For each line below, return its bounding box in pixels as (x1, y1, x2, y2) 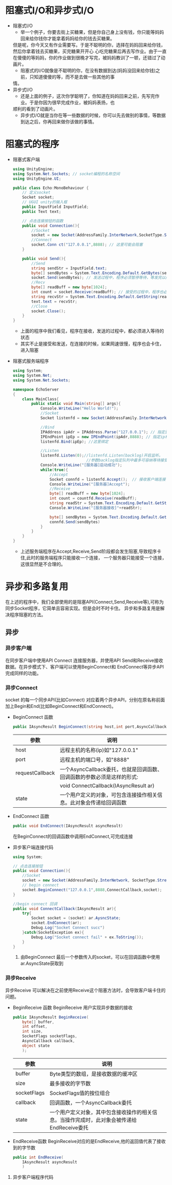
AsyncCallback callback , (22, 1039, 75, 1044)
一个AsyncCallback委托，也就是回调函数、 (59, 766, 163, 773)
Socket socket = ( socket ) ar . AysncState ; (31, 916, 121, 921)
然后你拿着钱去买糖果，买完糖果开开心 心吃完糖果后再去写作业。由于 (12, 48, 158, 54)
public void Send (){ (22, 256, 66, 261)
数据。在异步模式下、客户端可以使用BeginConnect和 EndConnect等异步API (5, 663, 164, 670)
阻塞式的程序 (5, 139, 60, 150)
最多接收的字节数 (49, 1080, 91, 1087)
